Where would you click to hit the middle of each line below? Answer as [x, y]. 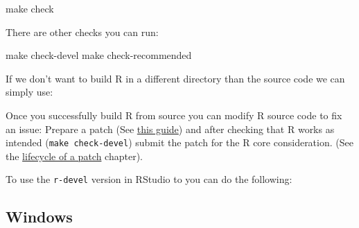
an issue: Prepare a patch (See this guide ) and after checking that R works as [170, 129]
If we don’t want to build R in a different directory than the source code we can [175, 78]
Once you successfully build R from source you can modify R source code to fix [174, 115]
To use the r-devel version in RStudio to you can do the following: [149, 179]
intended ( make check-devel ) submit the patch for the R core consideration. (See [179, 142]
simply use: [29, 92]
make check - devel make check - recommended [99, 55]
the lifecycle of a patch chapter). [74, 156]
